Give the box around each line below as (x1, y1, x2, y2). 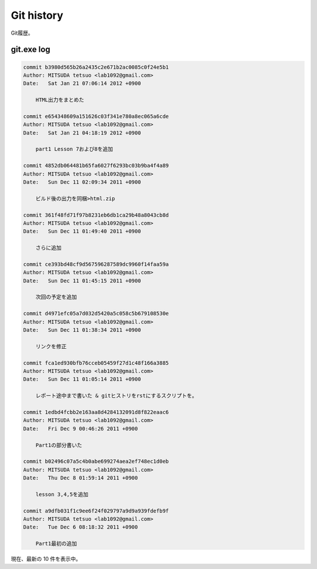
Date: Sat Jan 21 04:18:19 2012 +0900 (23, 129, 141, 136)
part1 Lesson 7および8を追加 (35, 146, 113, 153)
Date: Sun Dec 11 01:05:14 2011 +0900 (23, 376, 141, 383)
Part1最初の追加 (35, 540, 77, 547)
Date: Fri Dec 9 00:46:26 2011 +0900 (23, 425, 138, 432)
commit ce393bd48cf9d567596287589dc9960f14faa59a (23, 261, 169, 267)
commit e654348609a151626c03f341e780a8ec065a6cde (23, 113, 169, 120)
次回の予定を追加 (35, 294, 77, 301)
